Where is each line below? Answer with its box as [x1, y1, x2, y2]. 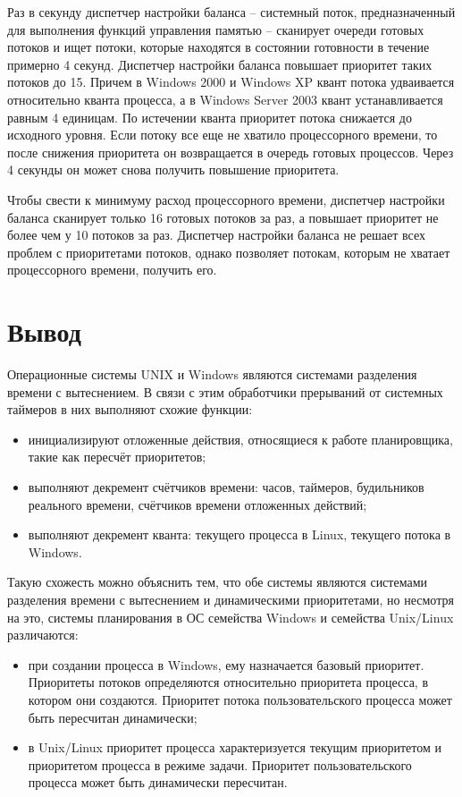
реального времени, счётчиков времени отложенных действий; [28, 495, 367, 513]
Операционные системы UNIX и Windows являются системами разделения [7, 365, 417, 384]
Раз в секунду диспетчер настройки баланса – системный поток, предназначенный [7, 3, 456, 21]
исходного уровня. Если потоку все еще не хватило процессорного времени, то [7, 125, 438, 144]
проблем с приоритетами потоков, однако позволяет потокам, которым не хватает [7, 242, 450, 261]
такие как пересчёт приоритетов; [28, 447, 206, 466]
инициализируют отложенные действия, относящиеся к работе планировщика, [28, 429, 453, 448]
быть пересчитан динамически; [28, 708, 197, 726]
